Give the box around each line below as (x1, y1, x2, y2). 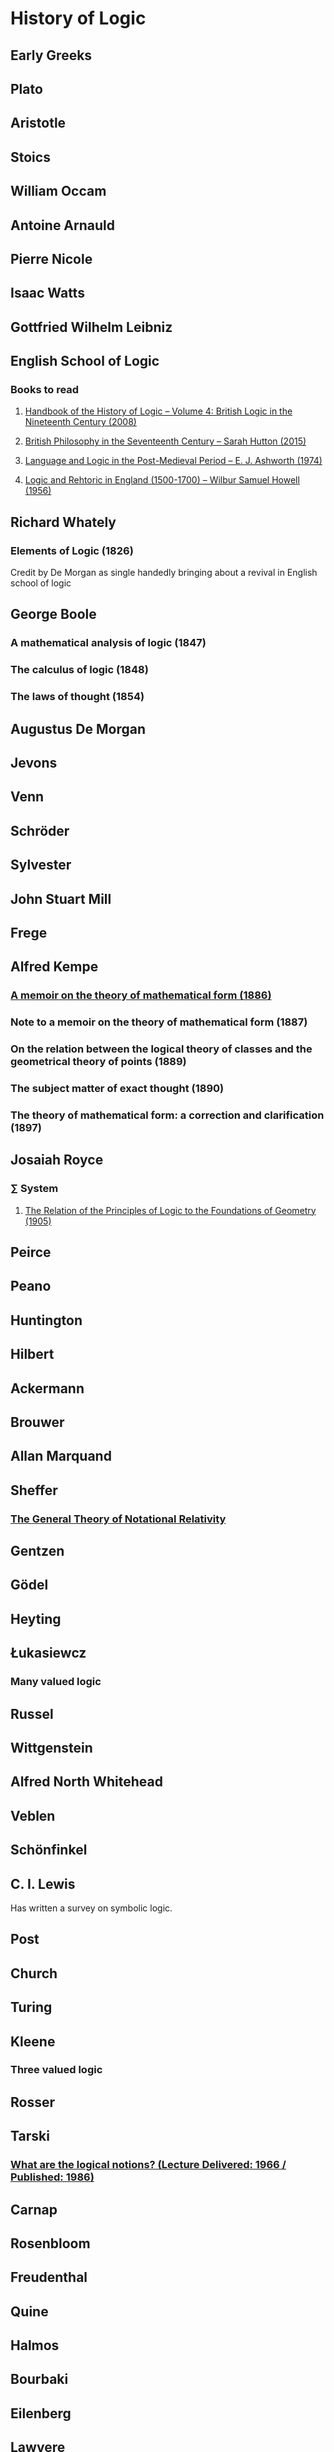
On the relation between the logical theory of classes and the (10, 1042, 313, 1056)
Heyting (10, 1610, 62, 1627)
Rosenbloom (10, 2235, 91, 2252)
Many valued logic (10, 1675, 102, 1689)
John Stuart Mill (10, 890, 112, 907)
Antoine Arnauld (10, 217, 116, 234)
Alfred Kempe (10, 958, 99, 976)
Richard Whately (10, 513, 117, 531)
